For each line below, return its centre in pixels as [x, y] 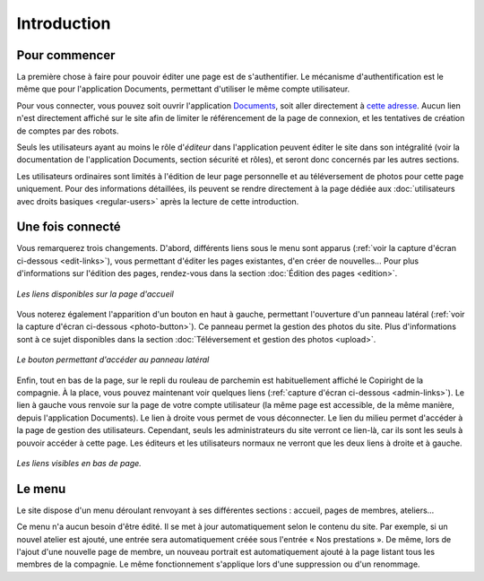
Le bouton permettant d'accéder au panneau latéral [113, 360]
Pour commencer [66, 55]
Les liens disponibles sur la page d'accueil [95, 294]
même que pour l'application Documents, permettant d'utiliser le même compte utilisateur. [183, 89]
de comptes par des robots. [68, 131]
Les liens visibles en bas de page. [79, 463]
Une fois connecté [69, 227]
